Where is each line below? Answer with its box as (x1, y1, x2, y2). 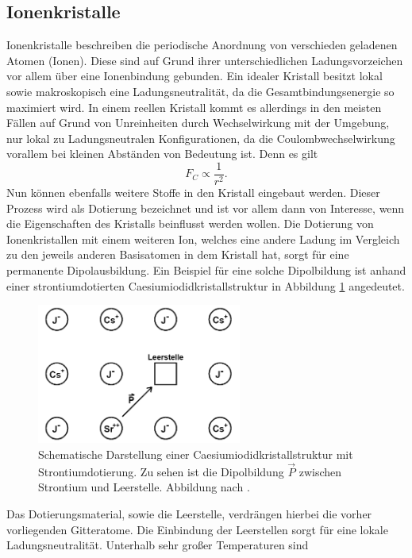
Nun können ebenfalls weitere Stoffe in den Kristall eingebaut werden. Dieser (6, 184, 380, 201)
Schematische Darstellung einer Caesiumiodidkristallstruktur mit (38, 445, 353, 462)
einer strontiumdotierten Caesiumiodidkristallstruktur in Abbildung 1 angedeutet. (6, 277, 405, 294)
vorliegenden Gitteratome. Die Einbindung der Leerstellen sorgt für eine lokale (6, 521, 388, 537)
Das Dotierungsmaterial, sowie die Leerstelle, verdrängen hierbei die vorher (6, 505, 372, 521)
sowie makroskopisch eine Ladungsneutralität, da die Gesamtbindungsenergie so (6, 83, 395, 99)
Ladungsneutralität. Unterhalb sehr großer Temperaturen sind (6, 537, 309, 553)
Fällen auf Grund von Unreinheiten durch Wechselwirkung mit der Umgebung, (6, 114, 390, 131)
